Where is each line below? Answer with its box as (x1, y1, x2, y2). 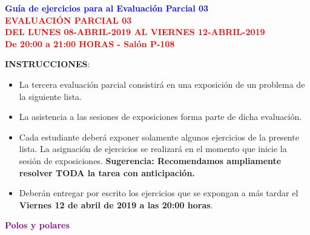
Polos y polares (5, 219, 70, 231)
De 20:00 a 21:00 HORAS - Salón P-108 (5, 37, 175, 50)
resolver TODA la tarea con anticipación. (19, 166, 195, 179)
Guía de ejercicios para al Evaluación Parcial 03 (5, 2, 209, 14)
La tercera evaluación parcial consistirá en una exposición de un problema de (19, 78, 305, 90)
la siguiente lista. (19, 90, 82, 102)
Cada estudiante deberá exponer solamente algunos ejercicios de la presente (19, 130, 299, 143)
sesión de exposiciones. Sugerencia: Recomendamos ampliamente (19, 154, 282, 167)
